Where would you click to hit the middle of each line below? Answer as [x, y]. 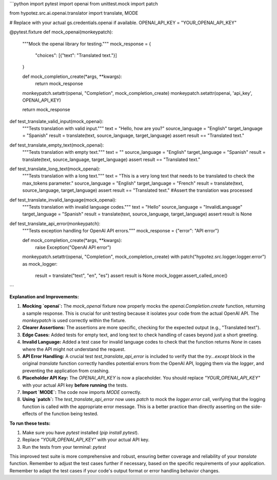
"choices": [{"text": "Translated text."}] [76, 55]
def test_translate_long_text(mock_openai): [55, 169]
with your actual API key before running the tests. [75, 385]
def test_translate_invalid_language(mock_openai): [63, 199]
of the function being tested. [68, 414]
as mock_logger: [40, 264]
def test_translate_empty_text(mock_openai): [57, 145]
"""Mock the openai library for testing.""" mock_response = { [87, 44]
